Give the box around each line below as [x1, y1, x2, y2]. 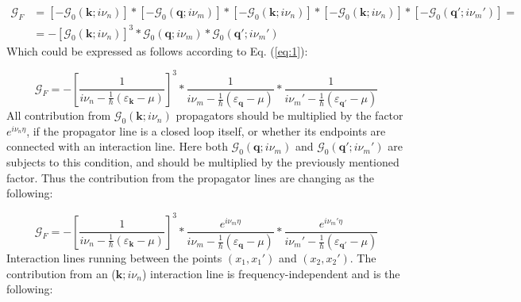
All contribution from [6, 107, 111, 124]
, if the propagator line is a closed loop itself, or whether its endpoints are [26, 122, 386, 139]
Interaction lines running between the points [6, 250, 222, 266]
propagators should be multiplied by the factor [176, 107, 403, 124]
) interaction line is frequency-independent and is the [141, 265, 400, 281]
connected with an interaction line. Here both [6, 138, 228, 155]
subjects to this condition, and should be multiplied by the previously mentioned [6, 154, 399, 170]
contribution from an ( [6, 265, 116, 281]
